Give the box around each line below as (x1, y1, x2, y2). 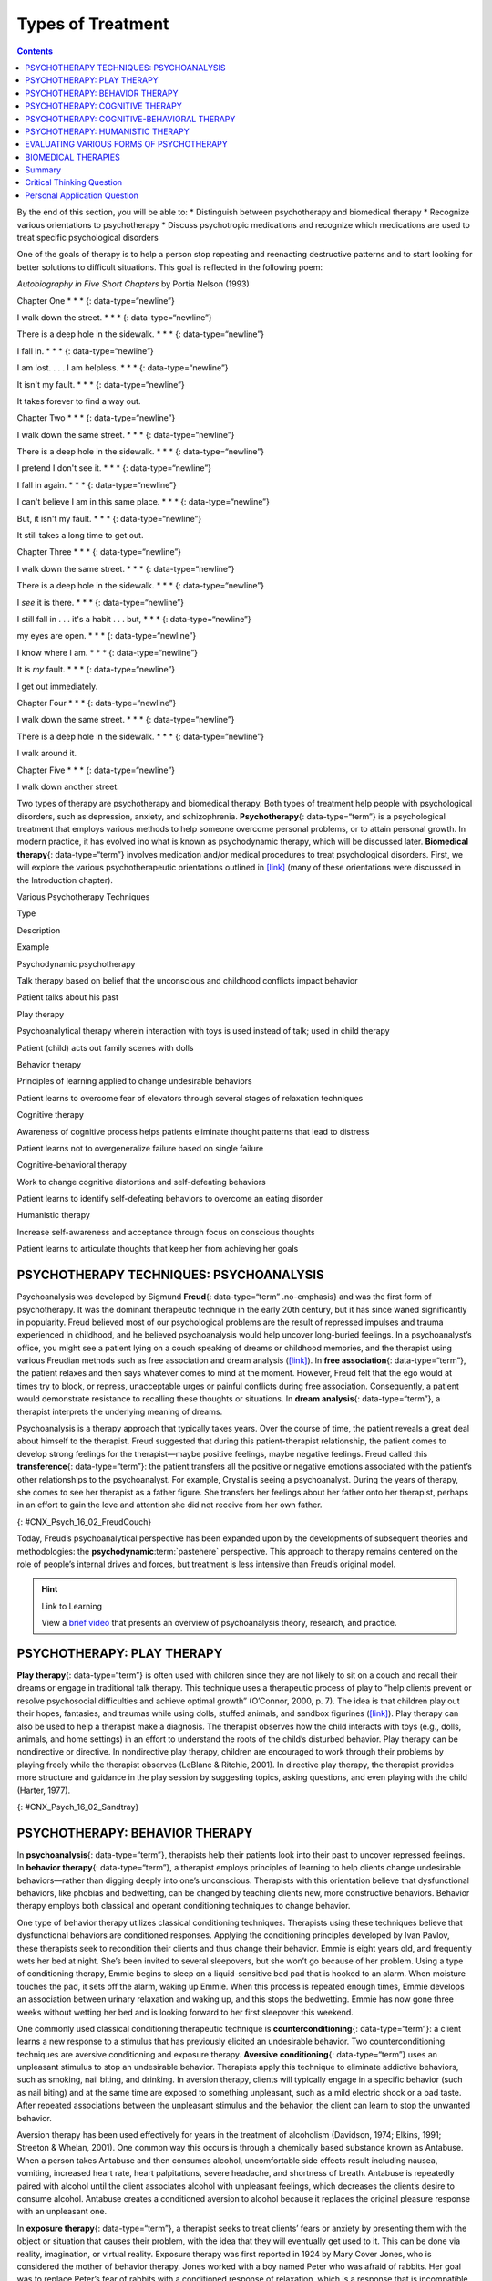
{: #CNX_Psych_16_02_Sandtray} (16, 1801, 139, 1812)
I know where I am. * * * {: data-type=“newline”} (16, 647, 198, 658)
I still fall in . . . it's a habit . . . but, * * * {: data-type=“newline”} (16, 614, 251, 624)
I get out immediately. (16, 681, 98, 692)
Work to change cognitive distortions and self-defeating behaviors (16, 1176, 266, 1187)
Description (16, 924, 61, 935)
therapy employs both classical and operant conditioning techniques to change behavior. (16, 1901, 351, 1911)
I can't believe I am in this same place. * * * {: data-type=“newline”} (16, 496, 271, 507)
